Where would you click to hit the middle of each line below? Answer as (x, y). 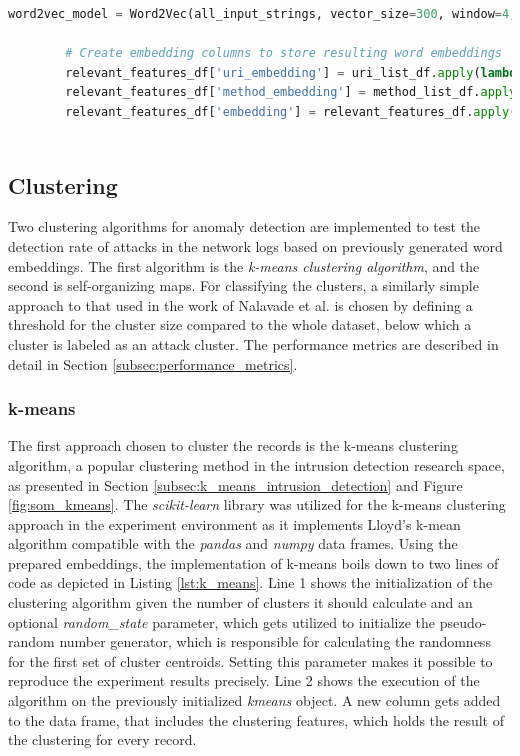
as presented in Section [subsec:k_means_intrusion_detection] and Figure (235, 484)
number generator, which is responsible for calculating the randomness (275, 641)
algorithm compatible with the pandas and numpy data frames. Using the (233, 543)
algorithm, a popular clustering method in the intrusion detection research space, (256, 464)
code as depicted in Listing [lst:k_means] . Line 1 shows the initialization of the (250, 582)
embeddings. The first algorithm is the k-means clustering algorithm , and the (244, 265)
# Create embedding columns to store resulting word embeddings (283, 53)
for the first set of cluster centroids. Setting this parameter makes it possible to (250, 660)
